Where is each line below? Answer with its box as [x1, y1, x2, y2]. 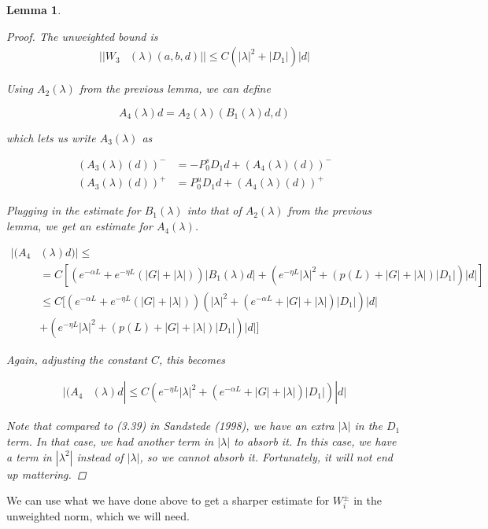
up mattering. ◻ [6, 465, 87, 482]
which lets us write [6, 129, 96, 145]
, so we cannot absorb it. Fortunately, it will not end [139, 448, 393, 465]
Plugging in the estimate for [6, 202, 141, 219]
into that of [187, 202, 242, 219]
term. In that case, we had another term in [6, 433, 214, 449]
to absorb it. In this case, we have [234, 433, 397, 449]
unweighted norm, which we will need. [6, 507, 190, 523]
